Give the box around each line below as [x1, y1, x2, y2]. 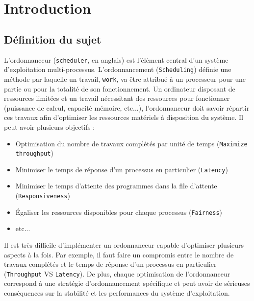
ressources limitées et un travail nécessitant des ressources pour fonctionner [4, 93, 230, 103]
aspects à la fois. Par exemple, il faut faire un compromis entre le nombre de [4, 249, 234, 259]
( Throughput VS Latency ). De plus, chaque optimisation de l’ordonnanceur [4, 268, 230, 278]
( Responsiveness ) [15, 190, 70, 201]
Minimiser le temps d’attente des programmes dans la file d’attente [15, 181, 217, 191]
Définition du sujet [4, 31, 102, 46]
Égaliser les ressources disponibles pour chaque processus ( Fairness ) [15, 207, 223, 217]
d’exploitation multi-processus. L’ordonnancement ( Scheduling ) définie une [4, 64, 231, 74]
